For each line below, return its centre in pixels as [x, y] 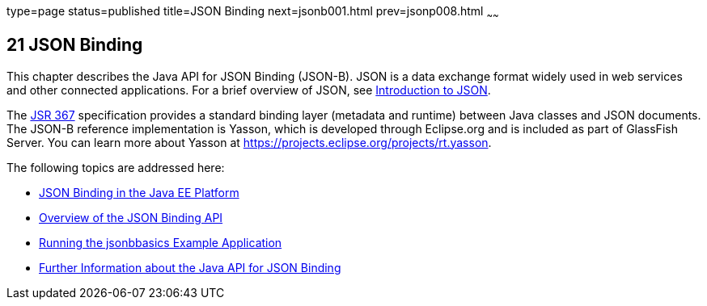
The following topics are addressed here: [116, 167]
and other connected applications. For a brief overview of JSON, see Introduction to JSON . [249, 90]
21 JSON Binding [75, 45]
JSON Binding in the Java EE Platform [139, 192]
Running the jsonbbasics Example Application [161, 242]
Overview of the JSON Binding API [131, 217]
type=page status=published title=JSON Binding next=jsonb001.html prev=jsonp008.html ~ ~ [253, 13]
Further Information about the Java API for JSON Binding [190, 267]
